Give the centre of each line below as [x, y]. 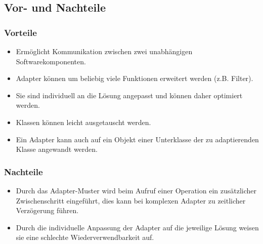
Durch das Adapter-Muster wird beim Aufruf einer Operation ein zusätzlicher [136, 190]
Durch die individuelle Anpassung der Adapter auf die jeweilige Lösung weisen [137, 227]
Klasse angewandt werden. [57, 149]
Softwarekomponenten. [51, 61]
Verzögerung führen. [47, 210]
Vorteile [20, 32]
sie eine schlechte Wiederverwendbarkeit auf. [85, 237]
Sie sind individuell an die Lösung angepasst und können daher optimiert [129, 95]
